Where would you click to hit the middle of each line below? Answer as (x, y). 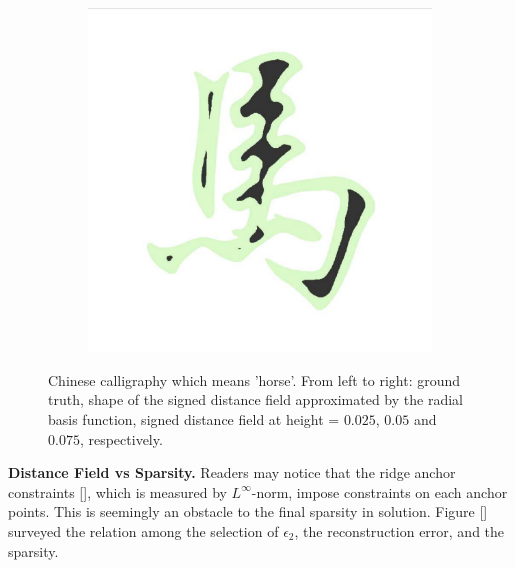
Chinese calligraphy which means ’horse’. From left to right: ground (254, 379)
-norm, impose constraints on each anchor (379, 491)
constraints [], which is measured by (117, 491)
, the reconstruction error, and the (399, 531)
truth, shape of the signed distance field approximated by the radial (255, 399)
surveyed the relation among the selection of (143, 531)
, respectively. (121, 438)
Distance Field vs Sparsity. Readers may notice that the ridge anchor (232, 472)
